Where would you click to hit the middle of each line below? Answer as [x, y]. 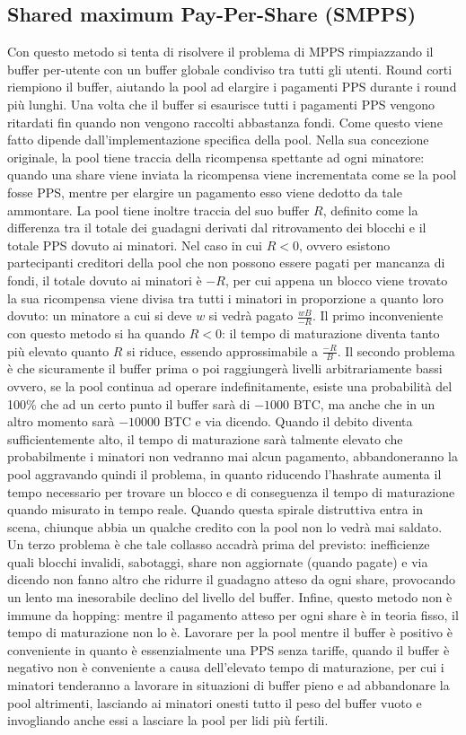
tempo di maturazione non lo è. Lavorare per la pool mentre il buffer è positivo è [230, 632]
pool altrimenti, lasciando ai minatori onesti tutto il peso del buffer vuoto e [215, 702]
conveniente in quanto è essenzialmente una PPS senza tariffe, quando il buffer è [229, 649]
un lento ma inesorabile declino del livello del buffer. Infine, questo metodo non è [230, 597]
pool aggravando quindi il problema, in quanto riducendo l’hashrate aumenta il [224, 473]
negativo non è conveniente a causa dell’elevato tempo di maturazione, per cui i [226, 667]
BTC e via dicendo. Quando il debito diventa [288, 421]
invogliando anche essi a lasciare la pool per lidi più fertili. [168, 720]
